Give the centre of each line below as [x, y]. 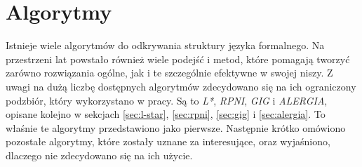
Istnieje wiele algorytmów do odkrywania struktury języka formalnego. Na [165, 45]
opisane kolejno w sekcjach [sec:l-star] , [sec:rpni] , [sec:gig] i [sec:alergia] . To [166, 114]
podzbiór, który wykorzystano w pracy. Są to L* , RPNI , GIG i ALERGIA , [167, 100]
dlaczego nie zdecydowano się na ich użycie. [99, 155]
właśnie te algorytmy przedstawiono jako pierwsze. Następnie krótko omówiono [176, 127]
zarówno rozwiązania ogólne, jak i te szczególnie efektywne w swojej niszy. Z [169, 73]
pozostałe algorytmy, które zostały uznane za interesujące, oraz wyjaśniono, [168, 141]
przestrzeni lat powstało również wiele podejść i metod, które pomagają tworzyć [178, 59]
